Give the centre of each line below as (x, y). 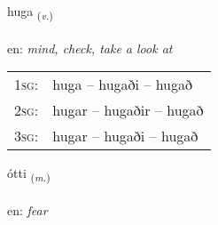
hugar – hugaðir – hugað (128, 110)
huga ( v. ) (30, 12)
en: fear (27, 210)
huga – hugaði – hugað (123, 84)
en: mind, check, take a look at (90, 48)
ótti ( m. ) (29, 174)
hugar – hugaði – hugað (125, 136)
